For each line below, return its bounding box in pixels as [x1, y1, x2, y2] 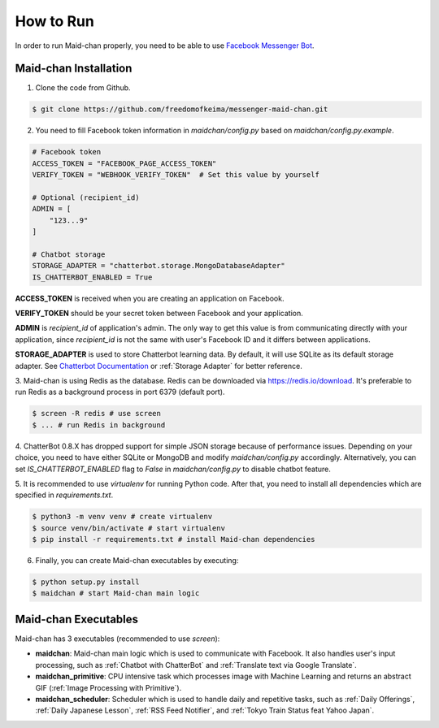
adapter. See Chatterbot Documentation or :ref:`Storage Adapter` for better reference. [15, 361, 302, 370]
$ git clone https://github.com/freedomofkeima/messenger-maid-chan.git [32, 105, 328, 114]
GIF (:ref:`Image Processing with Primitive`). [35, 682, 182, 692]
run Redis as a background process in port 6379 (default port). [15, 387, 225, 397]
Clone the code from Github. [35, 83, 131, 93]
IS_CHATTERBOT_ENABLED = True [32, 272, 153, 282]
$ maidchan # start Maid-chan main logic [32, 589, 200, 598]
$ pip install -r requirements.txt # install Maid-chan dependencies [32, 535, 315, 544]
